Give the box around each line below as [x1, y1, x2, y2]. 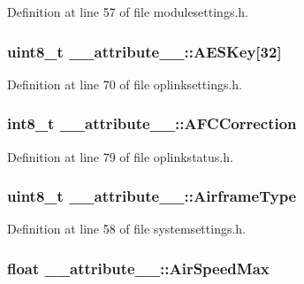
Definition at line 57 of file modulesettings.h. [7, 3, 248, 20]
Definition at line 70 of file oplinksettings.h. [7, 74, 242, 93]
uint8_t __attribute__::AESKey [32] [7, 40, 282, 62]
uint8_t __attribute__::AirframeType [7, 185, 297, 207]
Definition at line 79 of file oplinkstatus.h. [7, 147, 233, 165]
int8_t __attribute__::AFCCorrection [7, 112, 297, 134]
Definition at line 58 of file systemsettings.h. [7, 219, 247, 238]
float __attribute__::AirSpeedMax [7, 257, 270, 279]
